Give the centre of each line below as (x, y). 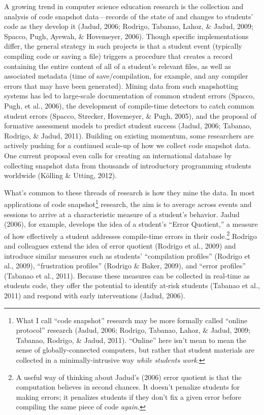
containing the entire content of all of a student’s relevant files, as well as (118, 66)
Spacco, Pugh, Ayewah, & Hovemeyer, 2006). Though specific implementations (126, 36)
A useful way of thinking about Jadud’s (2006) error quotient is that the (129, 377)
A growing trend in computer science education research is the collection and (124, 6)
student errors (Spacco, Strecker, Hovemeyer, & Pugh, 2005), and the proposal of (130, 115)
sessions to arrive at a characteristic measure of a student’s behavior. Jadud (122, 214)
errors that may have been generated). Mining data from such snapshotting (121, 85)
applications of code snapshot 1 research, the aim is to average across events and (128, 203)
